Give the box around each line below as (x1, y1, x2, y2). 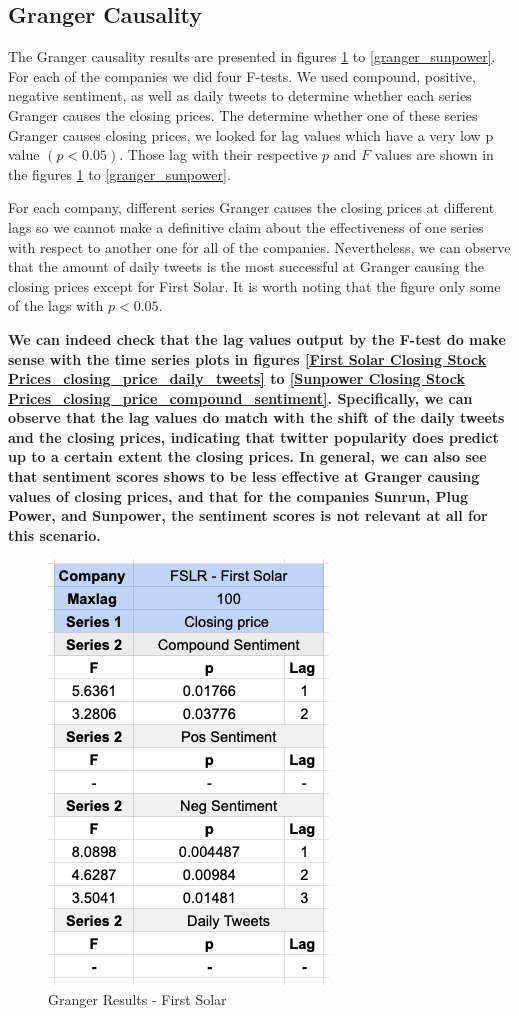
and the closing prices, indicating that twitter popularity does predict (8, 426, 499, 447)
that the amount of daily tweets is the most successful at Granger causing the (8, 256, 484, 277)
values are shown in (374, 144, 494, 165)
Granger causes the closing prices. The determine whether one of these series (8, 104, 478, 125)
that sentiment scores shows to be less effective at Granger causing (8, 466, 480, 487)
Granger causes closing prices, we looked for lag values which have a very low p (8, 124, 494, 145)
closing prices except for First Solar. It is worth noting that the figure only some (8, 275, 501, 296)
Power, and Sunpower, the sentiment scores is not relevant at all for (8, 505, 488, 526)
